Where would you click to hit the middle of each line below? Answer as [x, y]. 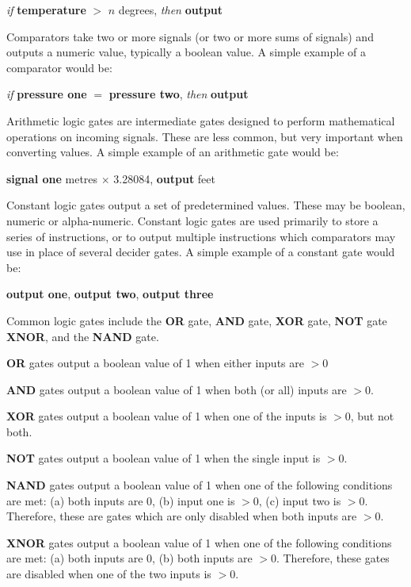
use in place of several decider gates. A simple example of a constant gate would [201, 252]
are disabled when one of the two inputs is [109, 574]
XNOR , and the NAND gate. [83, 336]
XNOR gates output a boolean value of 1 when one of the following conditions [199, 542]
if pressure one [47, 94]
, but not [372, 416]
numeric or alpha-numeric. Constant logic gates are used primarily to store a [192, 220]
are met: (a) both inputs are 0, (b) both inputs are [129, 558]
